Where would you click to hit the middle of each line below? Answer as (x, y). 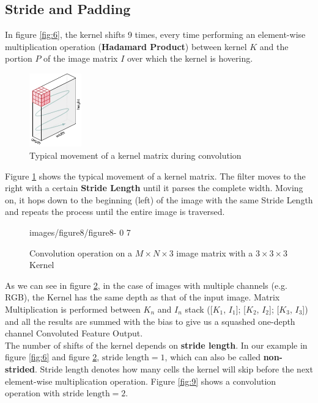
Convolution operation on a (81, 252)
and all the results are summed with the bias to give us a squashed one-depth (150, 321)
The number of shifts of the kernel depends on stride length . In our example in (156, 345)
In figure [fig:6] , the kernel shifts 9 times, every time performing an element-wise (155, 34)
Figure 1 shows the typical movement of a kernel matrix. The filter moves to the (155, 176)
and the (274, 46)
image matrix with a (215, 252)
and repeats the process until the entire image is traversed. (115, 212)
